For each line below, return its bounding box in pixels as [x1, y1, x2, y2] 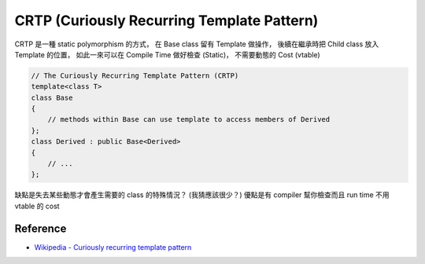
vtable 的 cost [14, 201, 60, 211]
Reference [14, 222, 67, 235]
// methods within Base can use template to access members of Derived [47, 115, 331, 124]
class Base [31, 93, 73, 102]
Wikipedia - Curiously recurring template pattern [34, 242, 192, 251]
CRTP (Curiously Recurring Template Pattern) [14, 12, 319, 29]
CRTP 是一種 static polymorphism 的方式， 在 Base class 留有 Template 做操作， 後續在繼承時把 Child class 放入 [14, 39, 379, 49]
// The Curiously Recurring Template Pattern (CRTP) [31, 71, 239, 80]
